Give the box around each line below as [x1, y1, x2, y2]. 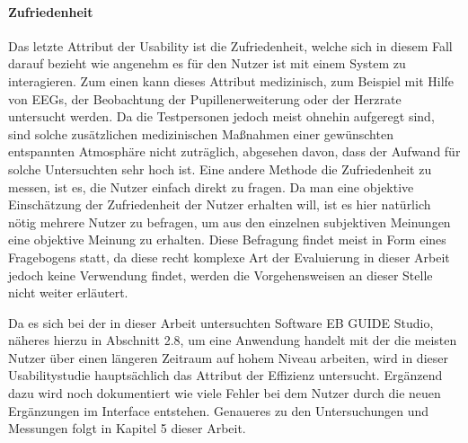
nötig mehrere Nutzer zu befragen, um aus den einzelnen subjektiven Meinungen [8, 212, 451, 231]
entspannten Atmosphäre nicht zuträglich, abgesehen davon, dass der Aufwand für [8, 142, 461, 161]
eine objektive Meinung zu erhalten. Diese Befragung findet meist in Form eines [8, 230, 446, 249]
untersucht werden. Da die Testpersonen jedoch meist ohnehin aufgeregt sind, [8, 107, 435, 126]
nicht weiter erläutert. [8, 283, 128, 302]
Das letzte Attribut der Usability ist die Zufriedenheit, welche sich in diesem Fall [8, 36, 453, 55]
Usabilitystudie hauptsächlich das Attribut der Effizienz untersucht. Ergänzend [8, 366, 443, 385]
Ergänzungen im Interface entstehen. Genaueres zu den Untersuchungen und [8, 401, 429, 420]
